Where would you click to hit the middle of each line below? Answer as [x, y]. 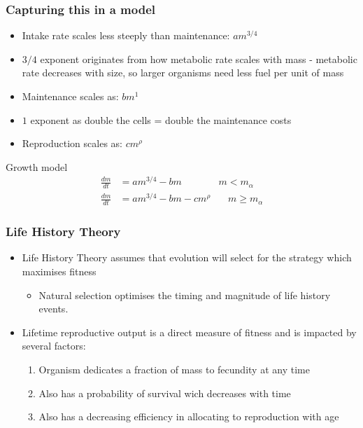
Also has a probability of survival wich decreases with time [165, 393]
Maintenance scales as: [70, 96]
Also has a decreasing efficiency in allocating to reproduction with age [189, 416]
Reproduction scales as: [72, 143]
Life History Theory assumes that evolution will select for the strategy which [187, 257]
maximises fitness [59, 271]
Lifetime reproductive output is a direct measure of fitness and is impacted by [189, 332]
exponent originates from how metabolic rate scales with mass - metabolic [199, 58]
